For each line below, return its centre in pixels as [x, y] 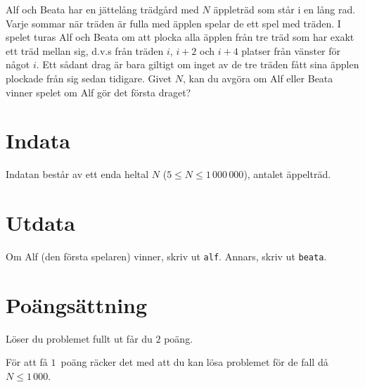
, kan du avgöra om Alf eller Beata [258, 78]
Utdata [41, 223]
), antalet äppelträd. [287, 174]
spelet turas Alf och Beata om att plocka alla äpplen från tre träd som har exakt [180, 37]
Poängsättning [77, 304]
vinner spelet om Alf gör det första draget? [98, 92]
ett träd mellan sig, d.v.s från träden [85, 50]
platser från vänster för [291, 50]
